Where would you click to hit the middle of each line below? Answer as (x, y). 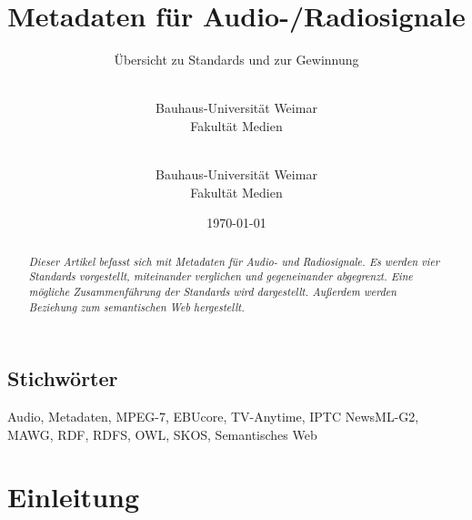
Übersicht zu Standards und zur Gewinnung (236, 60)
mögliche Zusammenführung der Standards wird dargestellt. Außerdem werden (212, 291)
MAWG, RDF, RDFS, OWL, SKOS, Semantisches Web (162, 434)
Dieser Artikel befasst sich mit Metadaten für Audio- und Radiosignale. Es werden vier (234, 261)
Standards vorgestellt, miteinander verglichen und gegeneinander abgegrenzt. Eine (221, 276)
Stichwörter (63, 378)
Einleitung (74, 497)
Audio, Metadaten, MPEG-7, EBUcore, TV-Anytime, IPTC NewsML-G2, (213, 417)
